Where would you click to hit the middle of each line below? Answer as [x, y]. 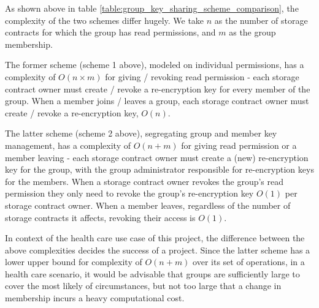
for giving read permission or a [239, 145]
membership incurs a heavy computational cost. [95, 298]
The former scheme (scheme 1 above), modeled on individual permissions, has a [155, 65]
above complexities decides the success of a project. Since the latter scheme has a [158, 250]
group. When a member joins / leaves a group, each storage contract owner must [157, 101]
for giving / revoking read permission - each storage [202, 76]
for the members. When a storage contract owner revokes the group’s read [144, 181]
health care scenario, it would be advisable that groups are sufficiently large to [152, 273]
